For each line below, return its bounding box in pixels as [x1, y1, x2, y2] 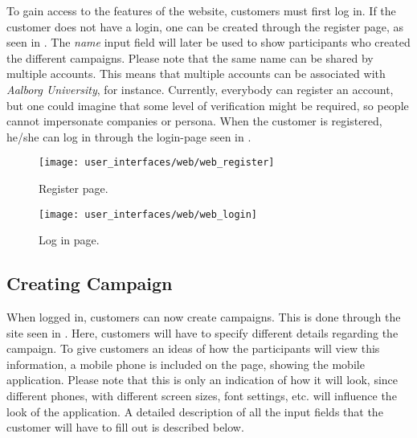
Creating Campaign [6, 271, 173, 296]
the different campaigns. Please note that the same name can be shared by [6, 49, 374, 66]
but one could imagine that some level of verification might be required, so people [6, 96, 409, 113]
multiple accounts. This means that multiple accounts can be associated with [6, 65, 386, 82]
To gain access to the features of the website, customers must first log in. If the [6, 2, 396, 18]
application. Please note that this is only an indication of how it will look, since [6, 371, 399, 388]
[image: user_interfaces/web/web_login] [39, 208, 258, 220]
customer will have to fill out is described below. [6, 419, 244, 436]
